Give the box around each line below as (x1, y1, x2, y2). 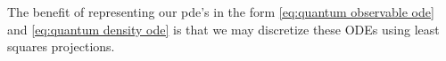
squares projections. (7, 37, 115, 56)
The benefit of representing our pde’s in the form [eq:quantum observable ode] (7, 3, 434, 20)
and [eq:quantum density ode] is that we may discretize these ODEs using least (7, 19, 440, 38)
